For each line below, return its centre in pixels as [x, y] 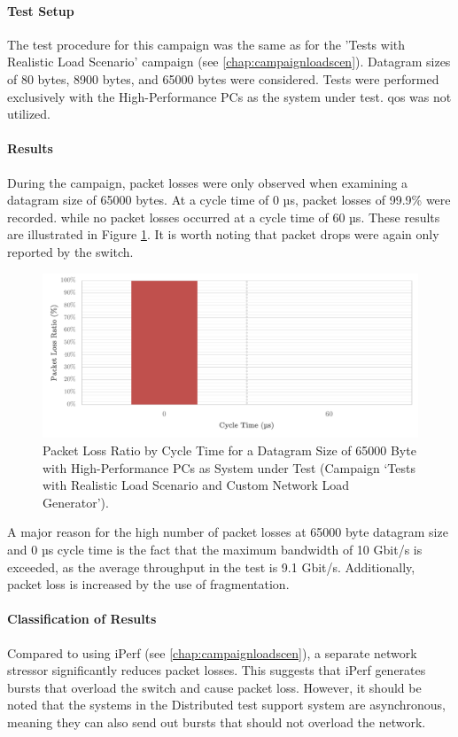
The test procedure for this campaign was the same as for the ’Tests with [206, 44]
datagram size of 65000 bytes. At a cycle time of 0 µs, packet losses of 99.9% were [229, 200]
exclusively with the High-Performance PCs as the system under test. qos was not [229, 96]
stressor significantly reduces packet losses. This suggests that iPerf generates [217, 670]
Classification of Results [82, 619]
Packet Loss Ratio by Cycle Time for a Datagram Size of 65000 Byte [229, 450]
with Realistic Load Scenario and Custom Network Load [196, 485]
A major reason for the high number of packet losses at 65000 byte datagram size [228, 532]
